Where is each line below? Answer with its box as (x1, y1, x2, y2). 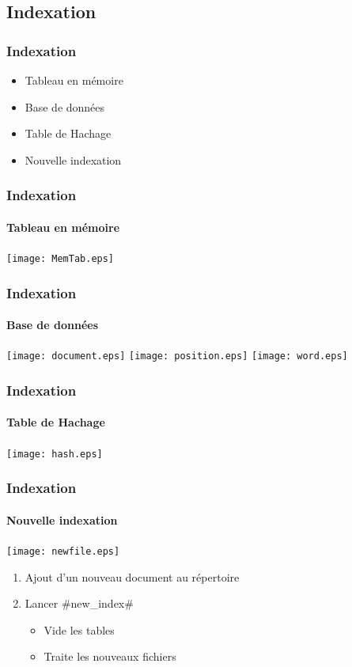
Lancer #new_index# (25, 595, 134, 612)
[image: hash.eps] (6, 448, 103, 460)
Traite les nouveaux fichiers (44, 648, 176, 665)
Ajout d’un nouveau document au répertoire (25, 568, 240, 585)
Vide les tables (44, 621, 115, 638)
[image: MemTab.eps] (6, 253, 115, 265)
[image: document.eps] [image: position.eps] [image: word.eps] (6, 351, 348, 362)
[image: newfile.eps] (6, 545, 120, 557)
